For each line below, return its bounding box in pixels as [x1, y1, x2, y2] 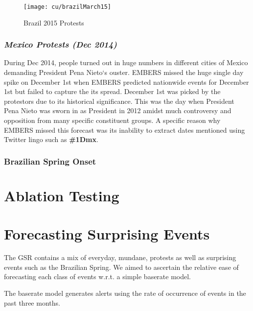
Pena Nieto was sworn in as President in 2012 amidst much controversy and [4, 105, 231, 116]
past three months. [4, 297, 60, 308]
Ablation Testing [4, 185, 119, 205]
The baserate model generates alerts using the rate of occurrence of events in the [4, 287, 246, 298]
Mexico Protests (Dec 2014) [4, 38, 117, 50]
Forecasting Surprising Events [4, 224, 210, 244]
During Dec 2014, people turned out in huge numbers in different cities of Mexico [4, 57, 248, 68]
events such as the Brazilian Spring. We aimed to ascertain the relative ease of [4, 262, 239, 272]
